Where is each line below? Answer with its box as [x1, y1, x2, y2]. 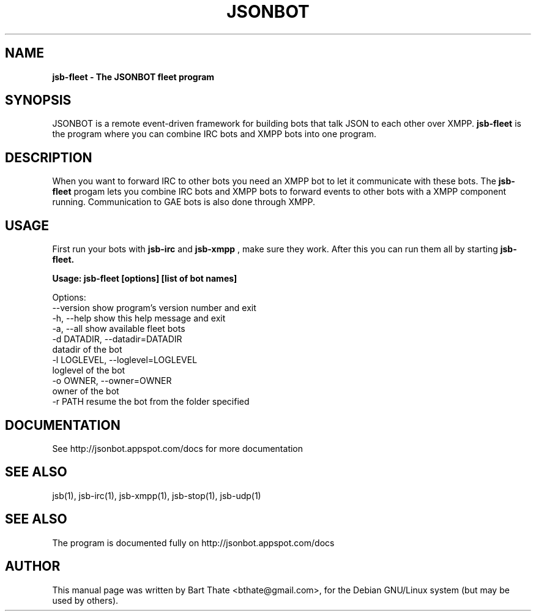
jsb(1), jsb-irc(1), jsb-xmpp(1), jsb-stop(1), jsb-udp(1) [52, 490, 261, 501]
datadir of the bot [52, 344, 122, 355]
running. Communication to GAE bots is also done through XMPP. [52, 197, 316, 208]
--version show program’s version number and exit [52, 302, 256, 314]
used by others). [52, 595, 119, 606]
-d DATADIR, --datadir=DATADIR [52, 334, 182, 345]
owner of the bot [52, 386, 119, 397]
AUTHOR [5, 558, 61, 574]
